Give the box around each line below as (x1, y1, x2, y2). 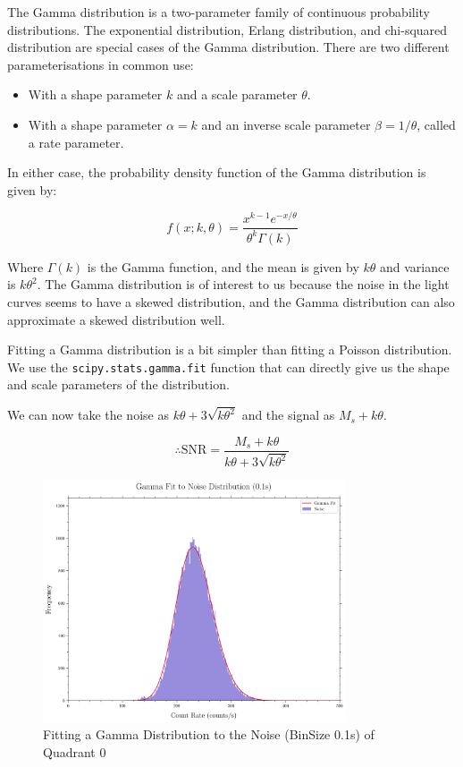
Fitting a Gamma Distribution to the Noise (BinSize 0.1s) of (43, 725, 375, 744)
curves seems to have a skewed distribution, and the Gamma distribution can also (7, 293, 455, 311)
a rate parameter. (28, 132, 124, 151)
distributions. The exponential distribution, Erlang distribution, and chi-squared (7, 20, 448, 38)
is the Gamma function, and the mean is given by (87, 257, 359, 276)
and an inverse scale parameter (201, 115, 371, 133)
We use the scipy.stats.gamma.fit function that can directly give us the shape (7, 357, 450, 376)
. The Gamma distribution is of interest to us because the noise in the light (37, 275, 450, 294)
